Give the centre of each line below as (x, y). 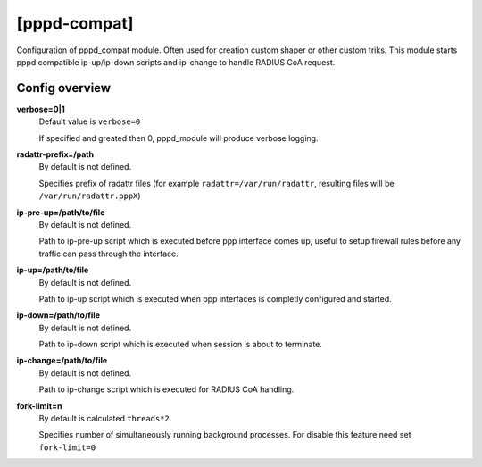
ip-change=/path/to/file (62, 361)
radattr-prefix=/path (55, 154)
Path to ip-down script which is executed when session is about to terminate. (181, 345)
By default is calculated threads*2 (104, 419)
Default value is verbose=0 (90, 121)
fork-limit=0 (67, 447)
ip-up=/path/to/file (53, 270)
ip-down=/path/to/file (58, 315)
